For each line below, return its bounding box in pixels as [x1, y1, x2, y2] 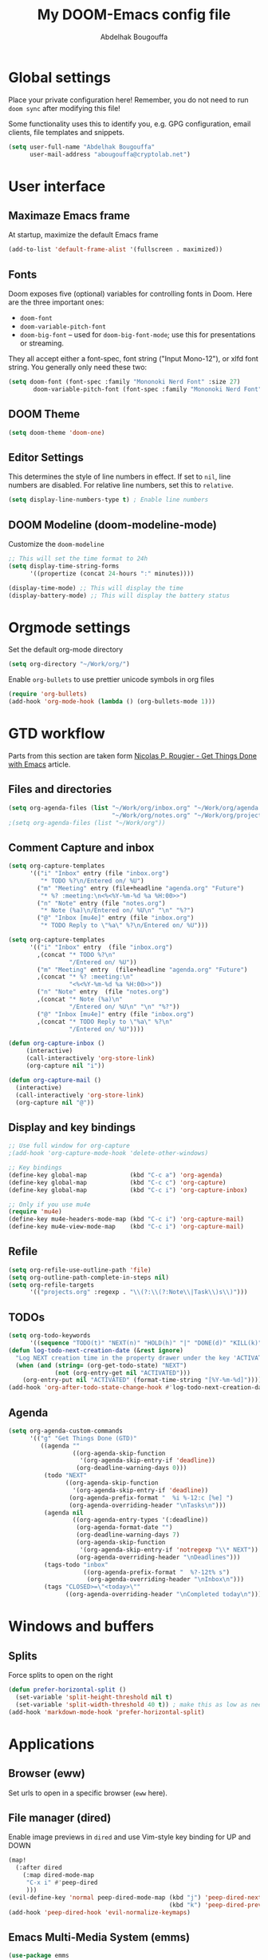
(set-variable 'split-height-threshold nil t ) [15, 1693, 173, 1701]
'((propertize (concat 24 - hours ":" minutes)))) [29, 569, 195, 577]
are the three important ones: [8, 297, 104, 307]
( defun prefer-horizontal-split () [8, 1686, 127, 1694]
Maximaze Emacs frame [8, 209, 130, 223]
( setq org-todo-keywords [8, 1332, 91, 1340]
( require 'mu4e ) [8, 1208, 62, 1216]
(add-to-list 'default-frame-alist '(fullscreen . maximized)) [8, 245, 223, 253]
